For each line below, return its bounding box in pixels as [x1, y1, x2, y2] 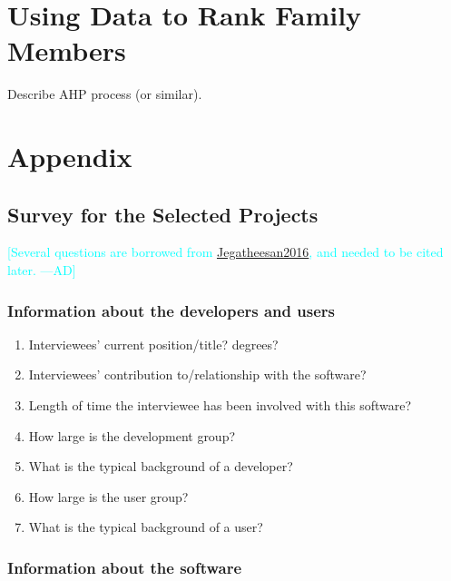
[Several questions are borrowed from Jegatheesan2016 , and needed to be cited [7, 242, 444, 261]
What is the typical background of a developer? [28, 457, 293, 476]
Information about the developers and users [7, 299, 335, 321]
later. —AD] [7, 261, 76, 280]
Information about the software [7, 556, 242, 578]
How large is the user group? [28, 487, 189, 506]
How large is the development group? [28, 426, 236, 445]
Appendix [7, 138, 132, 175]
